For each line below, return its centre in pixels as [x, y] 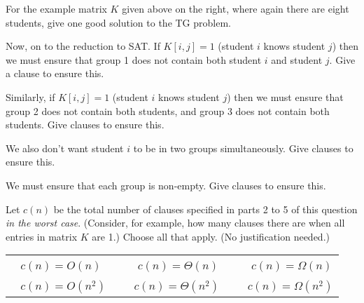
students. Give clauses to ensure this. [85, 124]
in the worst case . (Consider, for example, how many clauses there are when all [175, 223]
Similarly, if [30, 96]
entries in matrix [42, 236]
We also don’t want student [65, 148]
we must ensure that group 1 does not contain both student [134, 59]
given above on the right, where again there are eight [236, 8]
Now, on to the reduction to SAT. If [83, 46]
